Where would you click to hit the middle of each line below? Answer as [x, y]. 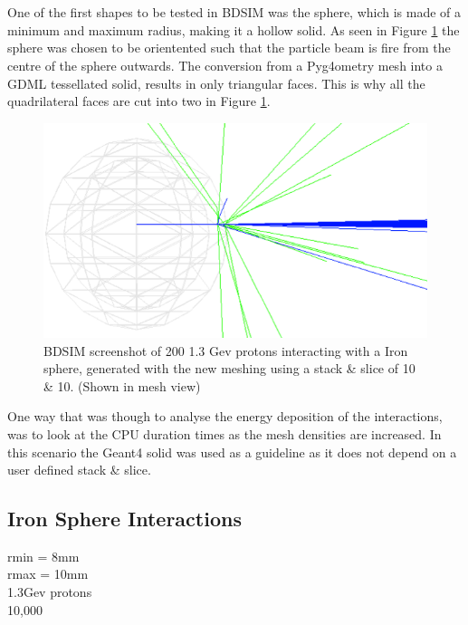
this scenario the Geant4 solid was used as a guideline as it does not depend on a [232, 452]
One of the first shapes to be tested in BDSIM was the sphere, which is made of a [234, 12]
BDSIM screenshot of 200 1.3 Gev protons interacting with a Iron [226, 350]
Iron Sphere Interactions [124, 519]
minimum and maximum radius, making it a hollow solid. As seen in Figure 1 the [234, 29]
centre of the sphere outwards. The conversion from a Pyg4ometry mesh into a [225, 65]
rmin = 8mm [43, 556]
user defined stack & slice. [79, 470]
